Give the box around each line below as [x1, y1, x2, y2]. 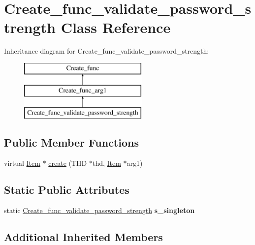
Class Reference [61, 17, 171, 37]
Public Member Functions [4, 135, 139, 150]
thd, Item [92, 158, 121, 168]
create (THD [48, 158, 87, 168]
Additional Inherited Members [4, 229, 163, 244]
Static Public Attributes [4, 182, 129, 197]
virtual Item [4, 158, 40, 168]
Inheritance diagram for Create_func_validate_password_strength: [4, 46, 209, 56]
